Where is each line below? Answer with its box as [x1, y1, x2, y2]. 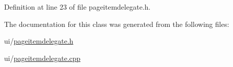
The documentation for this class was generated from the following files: [4, 18, 229, 29]
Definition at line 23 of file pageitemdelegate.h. [4, 2, 151, 12]
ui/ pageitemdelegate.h [4, 36, 74, 46]
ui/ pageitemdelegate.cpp [4, 52, 81, 63]
